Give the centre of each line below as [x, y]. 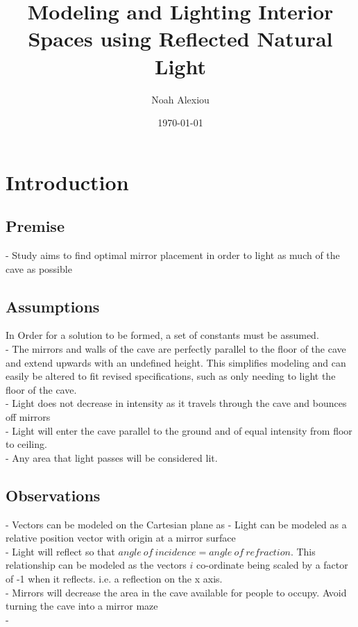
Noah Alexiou [180, 99]
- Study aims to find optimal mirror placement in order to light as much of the [173, 255]
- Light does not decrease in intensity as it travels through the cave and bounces [176, 403]
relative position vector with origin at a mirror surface [121, 538]
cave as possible [39, 268]
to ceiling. [26, 444]
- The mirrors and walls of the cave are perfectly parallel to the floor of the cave [176, 349]
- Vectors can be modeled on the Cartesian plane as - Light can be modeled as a [176, 524]
